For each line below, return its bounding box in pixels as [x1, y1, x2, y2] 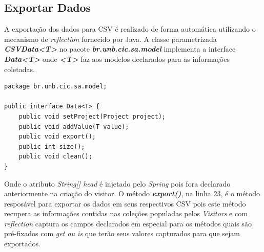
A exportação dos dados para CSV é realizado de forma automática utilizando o [4, 24, 256, 34]
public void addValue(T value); [18, 123, 129, 130]
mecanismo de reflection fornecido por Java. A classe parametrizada [4, 33, 217, 44]
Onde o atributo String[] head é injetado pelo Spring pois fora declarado [4, 178, 231, 189]
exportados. [4, 238, 40, 249]
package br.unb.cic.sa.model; [4, 83, 107, 90]
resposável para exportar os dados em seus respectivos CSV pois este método [4, 198, 246, 209]
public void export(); [18, 133, 96, 141]
